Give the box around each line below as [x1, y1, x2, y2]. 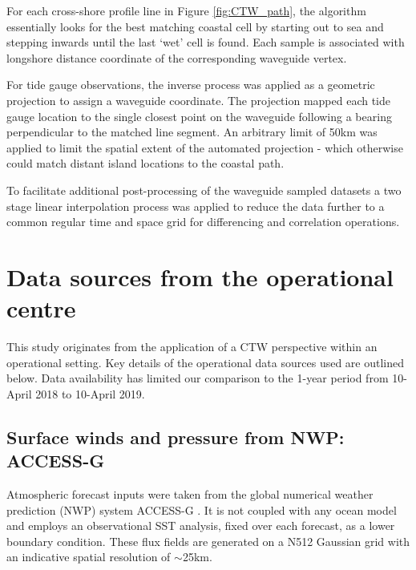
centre [6, 292, 76, 325]
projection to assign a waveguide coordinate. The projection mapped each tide [6, 91, 390, 108]
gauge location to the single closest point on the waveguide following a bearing [6, 107, 392, 124]
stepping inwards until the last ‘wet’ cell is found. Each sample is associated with [6, 34, 405, 51]
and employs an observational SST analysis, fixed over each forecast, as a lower [6, 517, 395, 534]
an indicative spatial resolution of [6, 548, 171, 565]
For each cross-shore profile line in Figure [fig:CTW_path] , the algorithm [6, 2, 366, 18]
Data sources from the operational [6, 260, 394, 293]
